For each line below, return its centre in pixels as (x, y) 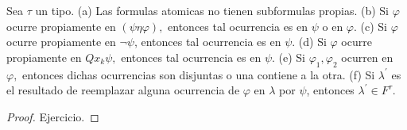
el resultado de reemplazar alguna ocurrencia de (123, 90)
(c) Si (374, 26)
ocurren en (367, 57)
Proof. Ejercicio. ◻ (53, 116)
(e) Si (292, 57)
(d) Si (312, 42)
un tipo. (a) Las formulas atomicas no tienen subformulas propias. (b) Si (212, 10)
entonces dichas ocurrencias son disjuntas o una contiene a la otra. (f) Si (199, 74)
